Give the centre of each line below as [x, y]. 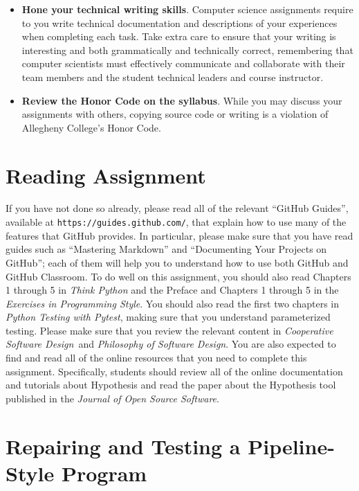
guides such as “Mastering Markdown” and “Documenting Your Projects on [166, 249]
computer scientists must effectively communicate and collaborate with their [183, 63]
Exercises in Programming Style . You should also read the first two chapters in [173, 303]
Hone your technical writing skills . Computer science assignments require [187, 9]
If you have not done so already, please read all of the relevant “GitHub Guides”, [177, 208]
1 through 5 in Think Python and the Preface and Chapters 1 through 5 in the [172, 290]
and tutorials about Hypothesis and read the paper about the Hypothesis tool [171, 385]
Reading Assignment [106, 175]
